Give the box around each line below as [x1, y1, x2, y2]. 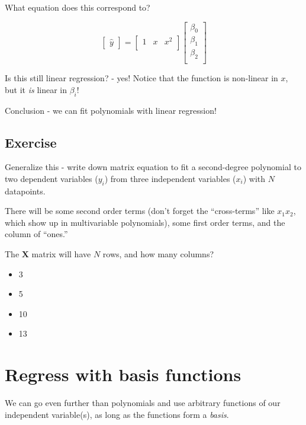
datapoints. [5, 184, 46, 197]
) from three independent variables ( [104, 172, 236, 184]
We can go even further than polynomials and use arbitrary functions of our [5, 397, 281, 409]
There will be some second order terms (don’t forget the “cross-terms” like [5, 204, 275, 217]
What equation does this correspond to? [5, 1, 150, 13]
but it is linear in [5, 83, 67, 95]
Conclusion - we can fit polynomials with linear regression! [5, 104, 217, 116]
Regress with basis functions [5, 362, 241, 386]
